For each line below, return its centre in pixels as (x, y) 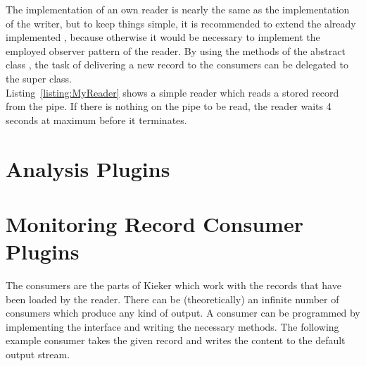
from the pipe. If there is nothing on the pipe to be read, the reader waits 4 (169, 106)
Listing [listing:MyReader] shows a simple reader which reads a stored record (172, 92)
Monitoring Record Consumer (154, 223)
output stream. (38, 354)
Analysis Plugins (88, 168)
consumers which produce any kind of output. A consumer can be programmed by (183, 313)
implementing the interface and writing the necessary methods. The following (172, 326)
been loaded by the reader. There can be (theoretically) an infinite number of (172, 299)
